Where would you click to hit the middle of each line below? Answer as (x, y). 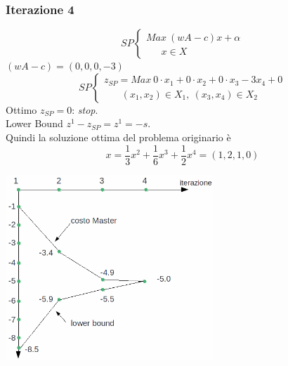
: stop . (85, 109)
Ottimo (21, 109)
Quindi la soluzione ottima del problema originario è (118, 137)
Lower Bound (34, 123)
